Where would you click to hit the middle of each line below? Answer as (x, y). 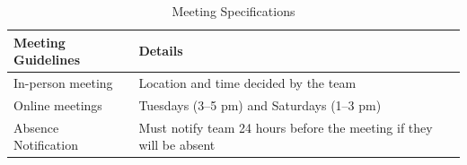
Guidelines (47, 60)
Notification (46, 145)
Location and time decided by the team (247, 83)
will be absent (177, 145)
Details (161, 51)
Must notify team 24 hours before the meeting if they (286, 127)
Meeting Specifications (233, 11)
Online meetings (58, 104)
